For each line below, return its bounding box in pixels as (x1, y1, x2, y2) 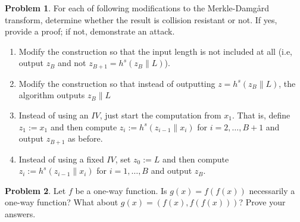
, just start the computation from (99, 109, 221, 121)
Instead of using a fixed (18, 152, 104, 165)
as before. (68, 132, 103, 145)
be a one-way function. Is (75, 184, 167, 196)
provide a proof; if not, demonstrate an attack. (5, 25, 175, 37)
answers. (5, 208, 36, 220)
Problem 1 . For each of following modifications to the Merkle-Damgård (5, 2, 270, 14)
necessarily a (249, 184, 295, 196)
